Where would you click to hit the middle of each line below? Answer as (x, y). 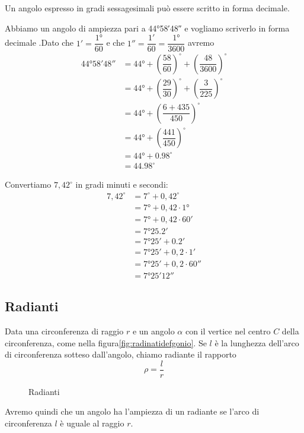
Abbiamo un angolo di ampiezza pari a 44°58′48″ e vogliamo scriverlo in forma (147, 28)
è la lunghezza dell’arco (257, 342)
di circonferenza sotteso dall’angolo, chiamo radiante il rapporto (121, 354)
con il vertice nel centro (228, 331)
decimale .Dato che (39, 42)
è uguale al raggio (92, 423)
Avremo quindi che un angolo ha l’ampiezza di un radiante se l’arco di (132, 411)
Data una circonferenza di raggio (64, 331)
